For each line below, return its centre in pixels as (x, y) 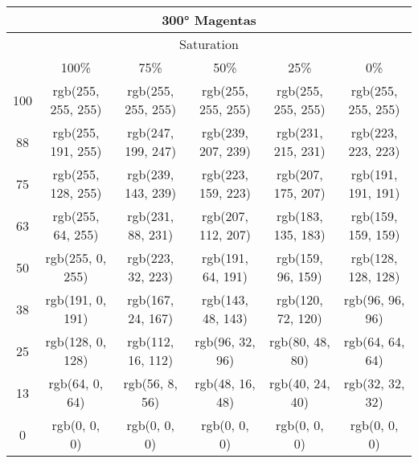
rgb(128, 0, (76, 341)
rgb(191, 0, (76, 299)
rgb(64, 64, (374, 341)
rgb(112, (151, 341)
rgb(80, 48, (299, 341)
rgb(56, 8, (151, 383)
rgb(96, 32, (225, 341)
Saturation (209, 44)
